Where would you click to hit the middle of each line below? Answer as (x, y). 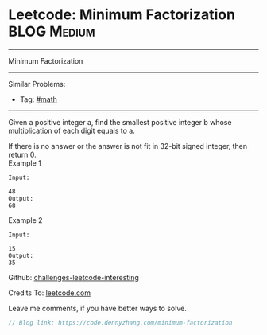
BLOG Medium (52, 31)
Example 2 (25, 220)
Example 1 (25, 163)
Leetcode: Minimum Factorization (122, 15)
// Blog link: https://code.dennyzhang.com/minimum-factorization (120, 323)
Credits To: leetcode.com (50, 293)
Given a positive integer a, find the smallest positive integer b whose (120, 122)
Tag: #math (39, 99)
